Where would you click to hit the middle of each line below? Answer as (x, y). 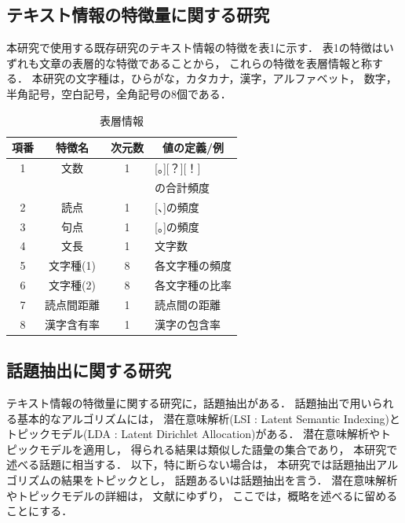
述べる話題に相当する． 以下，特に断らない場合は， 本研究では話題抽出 (192, 464)
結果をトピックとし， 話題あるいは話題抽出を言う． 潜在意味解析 (229, 480)
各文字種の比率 (193, 285)
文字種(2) (72, 285)
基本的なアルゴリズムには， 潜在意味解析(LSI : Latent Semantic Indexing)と (209, 418)
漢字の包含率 (188, 324)
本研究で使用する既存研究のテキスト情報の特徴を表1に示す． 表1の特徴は (195, 48)
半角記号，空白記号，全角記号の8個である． (119, 93)
